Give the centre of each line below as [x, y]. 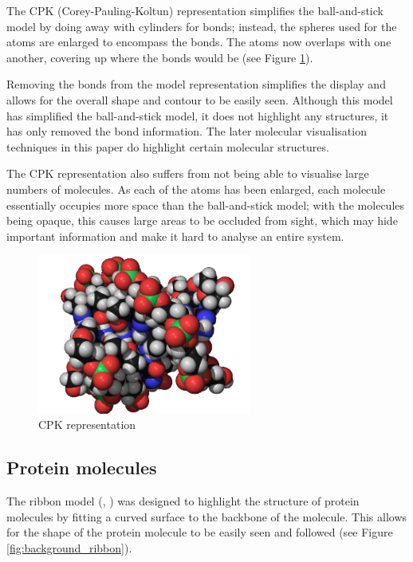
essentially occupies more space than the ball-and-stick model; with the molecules [205, 204]
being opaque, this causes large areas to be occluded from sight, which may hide [202, 220]
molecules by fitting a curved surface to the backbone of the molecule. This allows [207, 516]
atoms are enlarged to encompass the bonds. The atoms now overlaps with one [199, 42]
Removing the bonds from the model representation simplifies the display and [196, 84]
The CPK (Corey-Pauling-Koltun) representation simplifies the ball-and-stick [195, 10]
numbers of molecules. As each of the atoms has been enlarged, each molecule [196, 189]
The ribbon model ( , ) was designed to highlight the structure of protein [183, 501]
